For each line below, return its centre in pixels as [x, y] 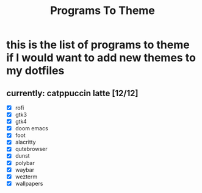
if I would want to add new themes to [101, 58]
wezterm [26, 177]
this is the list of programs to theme [98, 45]
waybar [25, 170]
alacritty [25, 142]
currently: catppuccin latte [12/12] [72, 93]
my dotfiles [35, 71]
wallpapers [29, 183]
